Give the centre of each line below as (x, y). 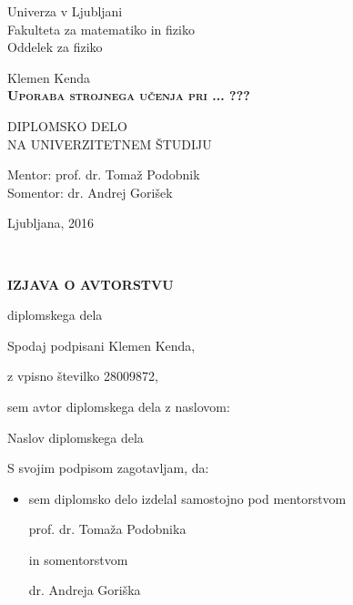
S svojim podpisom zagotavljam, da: (108, 468)
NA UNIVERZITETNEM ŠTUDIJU (110, 144)
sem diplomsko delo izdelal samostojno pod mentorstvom (187, 498)
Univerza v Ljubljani (65, 11)
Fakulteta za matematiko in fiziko (101, 29)
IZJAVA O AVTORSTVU (91, 284)
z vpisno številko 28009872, (83, 376)
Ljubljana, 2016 (51, 223)
